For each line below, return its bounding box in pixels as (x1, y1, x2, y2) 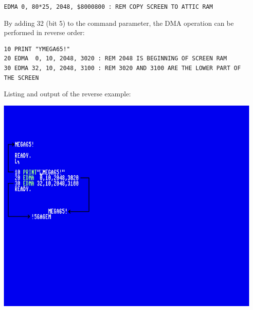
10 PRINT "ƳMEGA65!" (4, 45, 71, 53)
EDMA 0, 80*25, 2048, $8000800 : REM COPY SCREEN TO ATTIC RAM (4, 3, 213, 10)
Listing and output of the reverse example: (4, 89, 131, 99)
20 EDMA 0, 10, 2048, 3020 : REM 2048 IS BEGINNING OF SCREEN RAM (4, 55, 227, 62)
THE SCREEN (4, 74, 39, 81)
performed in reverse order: (4, 27, 85, 37)
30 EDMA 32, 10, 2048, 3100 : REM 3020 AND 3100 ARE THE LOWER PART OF (4, 64, 241, 72)
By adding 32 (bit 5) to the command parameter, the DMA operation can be (4, 18, 234, 28)
